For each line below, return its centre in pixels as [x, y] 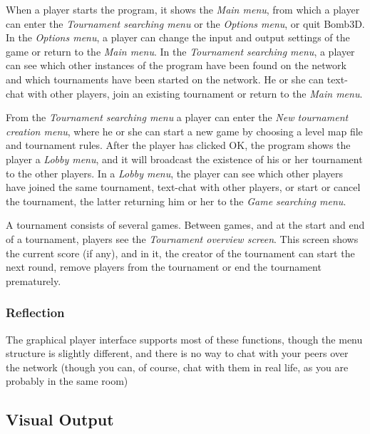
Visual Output [60, 419]
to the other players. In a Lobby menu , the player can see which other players [174, 173]
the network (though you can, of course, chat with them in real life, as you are [177, 367]
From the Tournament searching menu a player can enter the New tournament [177, 117]
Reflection [35, 312]
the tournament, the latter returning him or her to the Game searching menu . [176, 201]
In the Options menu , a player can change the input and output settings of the [178, 37]
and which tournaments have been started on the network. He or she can [165, 79]
